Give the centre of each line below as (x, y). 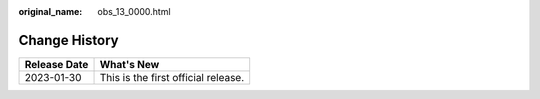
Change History (68, 40)
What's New (129, 64)
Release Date (56, 64)
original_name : (50, 11)
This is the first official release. (172, 77)
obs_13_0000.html (134, 11)
